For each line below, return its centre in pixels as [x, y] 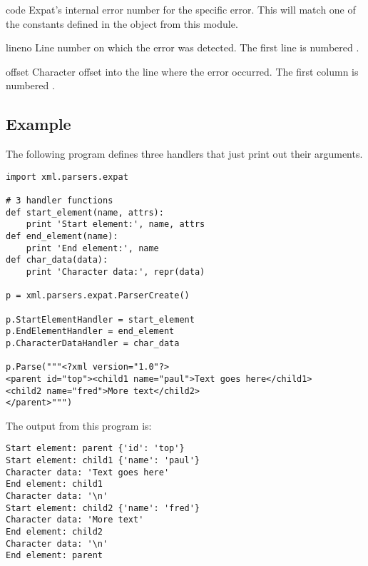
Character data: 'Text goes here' [88, 472]
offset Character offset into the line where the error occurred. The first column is [182, 71]
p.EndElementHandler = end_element [90, 332]
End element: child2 [55, 532]
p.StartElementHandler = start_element [100, 319]
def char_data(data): [57, 260]
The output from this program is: [79, 425]
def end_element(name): [62, 237]
